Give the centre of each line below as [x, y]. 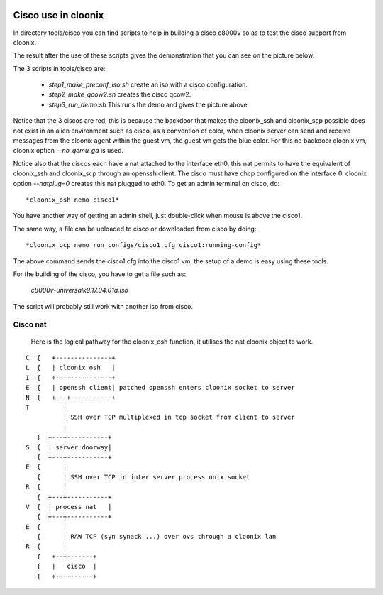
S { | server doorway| [69, 447]
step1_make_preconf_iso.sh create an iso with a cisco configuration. [148, 84]
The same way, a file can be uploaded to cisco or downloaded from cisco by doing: [135, 229]
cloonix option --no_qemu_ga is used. [68, 151]
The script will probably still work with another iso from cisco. [103, 306]
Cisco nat [30, 324]
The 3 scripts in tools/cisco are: [59, 68]
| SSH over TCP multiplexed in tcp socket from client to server [179, 417]
